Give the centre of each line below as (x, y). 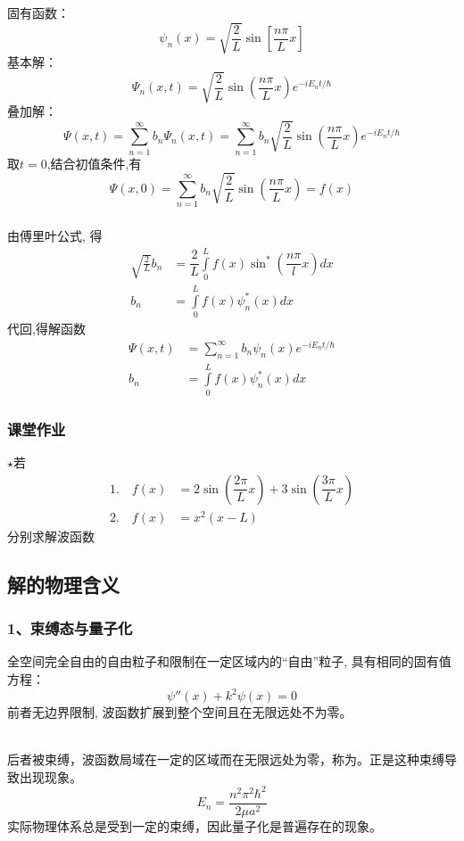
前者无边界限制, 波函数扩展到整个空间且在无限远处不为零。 (180, 712)
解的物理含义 (63, 584)
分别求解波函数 (51, 536)
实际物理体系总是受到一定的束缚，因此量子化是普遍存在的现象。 (195, 825)
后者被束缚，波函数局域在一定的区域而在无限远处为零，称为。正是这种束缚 (226, 759)
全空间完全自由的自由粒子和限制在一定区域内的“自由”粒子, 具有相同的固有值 (229, 661)
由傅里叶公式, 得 (55, 236)
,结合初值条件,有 (94, 163)
